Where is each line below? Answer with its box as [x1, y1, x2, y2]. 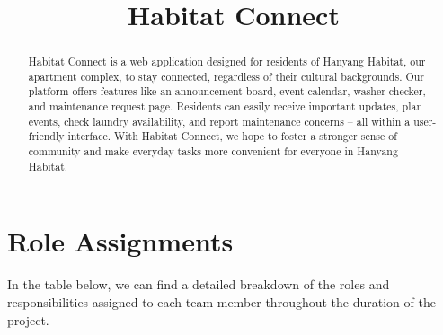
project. [7, 310, 49, 329]
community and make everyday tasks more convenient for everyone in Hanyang [28, 144, 398, 159]
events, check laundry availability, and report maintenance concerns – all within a [28, 113, 411, 128]
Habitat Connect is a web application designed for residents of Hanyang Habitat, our [28, 54, 426, 69]
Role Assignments [7, 223, 234, 260]
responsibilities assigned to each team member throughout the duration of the [7, 292, 436, 311]
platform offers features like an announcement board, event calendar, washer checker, [28, 84, 426, 99]
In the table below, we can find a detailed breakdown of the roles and [7, 275, 390, 294]
